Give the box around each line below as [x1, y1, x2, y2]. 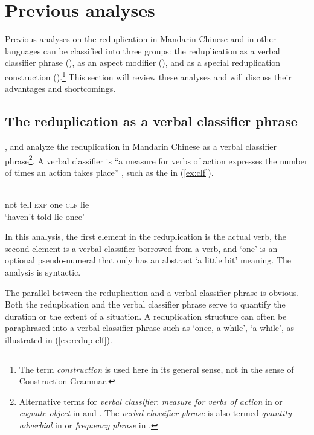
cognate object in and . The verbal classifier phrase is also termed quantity [19, 407, 292, 419]
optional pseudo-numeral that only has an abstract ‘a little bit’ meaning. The [5, 254, 292, 266]
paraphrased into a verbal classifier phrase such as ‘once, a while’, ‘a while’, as [5, 321, 295, 334]
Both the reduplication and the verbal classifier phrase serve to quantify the [5, 298, 286, 311]
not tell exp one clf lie [5, 198, 89, 210]
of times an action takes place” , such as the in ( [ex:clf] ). [5, 166, 214, 178]
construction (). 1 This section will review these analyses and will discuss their [5, 68, 292, 83]
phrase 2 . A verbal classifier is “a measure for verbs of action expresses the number [5, 152, 308, 167]
